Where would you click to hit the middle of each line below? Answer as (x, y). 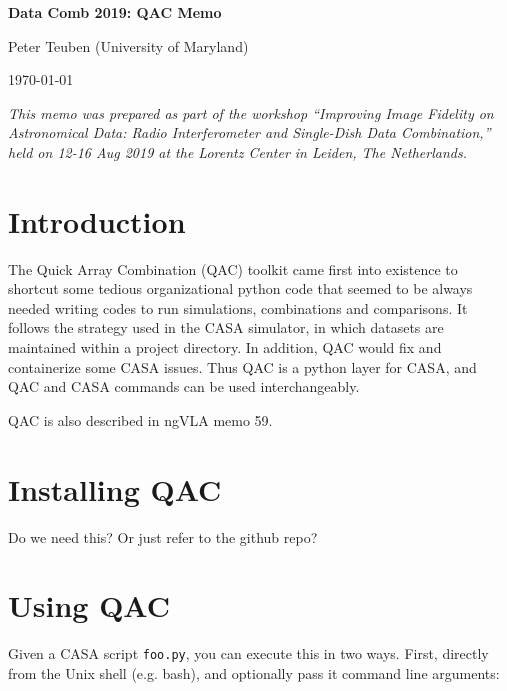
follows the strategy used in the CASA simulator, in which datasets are (226, 327)
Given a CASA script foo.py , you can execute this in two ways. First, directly (248, 653)
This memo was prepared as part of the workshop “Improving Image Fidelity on (251, 112)
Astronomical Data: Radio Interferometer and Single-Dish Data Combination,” (249, 132)
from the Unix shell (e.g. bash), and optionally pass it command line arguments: (254, 672)
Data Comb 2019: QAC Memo (115, 12)
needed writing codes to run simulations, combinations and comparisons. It (238, 307)
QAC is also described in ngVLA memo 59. (140, 419)
